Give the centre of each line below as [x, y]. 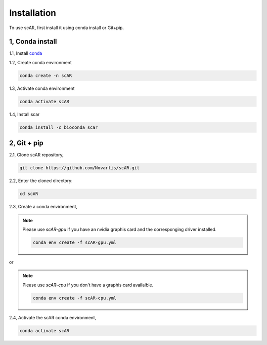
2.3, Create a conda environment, [43, 207]
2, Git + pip [26, 143]
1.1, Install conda [25, 53]
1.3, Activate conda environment [42, 88]
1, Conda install [33, 42]
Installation [33, 13]
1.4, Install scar [24, 114]
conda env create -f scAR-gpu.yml [75, 242]
